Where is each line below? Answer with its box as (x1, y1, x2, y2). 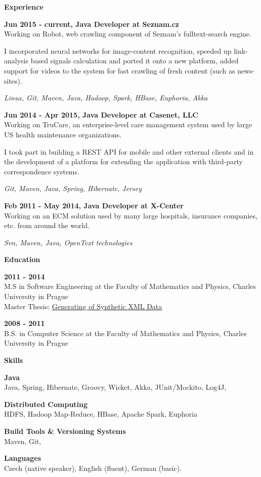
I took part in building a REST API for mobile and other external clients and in (4, 146, 254, 157)
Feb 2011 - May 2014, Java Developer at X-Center (4, 200, 184, 210)
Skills (4, 355, 23, 365)
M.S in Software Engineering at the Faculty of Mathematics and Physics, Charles (4, 281, 256, 291)
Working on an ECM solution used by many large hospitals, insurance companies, (4, 210, 257, 221)
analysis (4, 55, 28, 66)
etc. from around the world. (4, 220, 90, 231)
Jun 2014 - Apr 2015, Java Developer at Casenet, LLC (4, 109, 198, 120)
